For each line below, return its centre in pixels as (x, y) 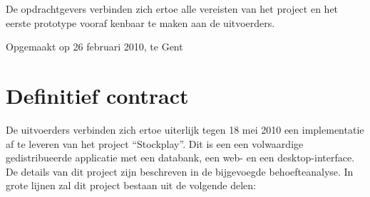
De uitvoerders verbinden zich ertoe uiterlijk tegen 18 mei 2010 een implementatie (185, 129)
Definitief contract (97, 95)
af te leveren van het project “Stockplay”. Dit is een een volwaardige (155, 143)
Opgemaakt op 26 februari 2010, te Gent (94, 47)
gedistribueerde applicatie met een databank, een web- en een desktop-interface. (180, 158)
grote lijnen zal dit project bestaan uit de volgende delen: (131, 185)
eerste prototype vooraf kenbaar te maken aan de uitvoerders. (140, 22)
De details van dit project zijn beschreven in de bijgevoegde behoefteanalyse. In (180, 171)
